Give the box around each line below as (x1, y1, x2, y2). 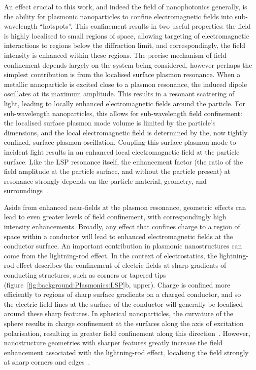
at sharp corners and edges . (4, 357, 90, 367)
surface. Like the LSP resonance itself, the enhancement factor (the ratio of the (4, 156, 243, 166)
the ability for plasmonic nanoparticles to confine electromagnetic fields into (4, 11, 233, 21)
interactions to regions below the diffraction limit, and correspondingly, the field (4, 40, 246, 50)
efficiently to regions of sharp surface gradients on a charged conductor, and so (4, 289, 241, 299)
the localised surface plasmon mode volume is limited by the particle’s (4, 118, 216, 128)
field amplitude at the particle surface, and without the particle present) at (4, 166, 230, 176)
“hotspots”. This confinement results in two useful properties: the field (39, 21, 251, 31)
